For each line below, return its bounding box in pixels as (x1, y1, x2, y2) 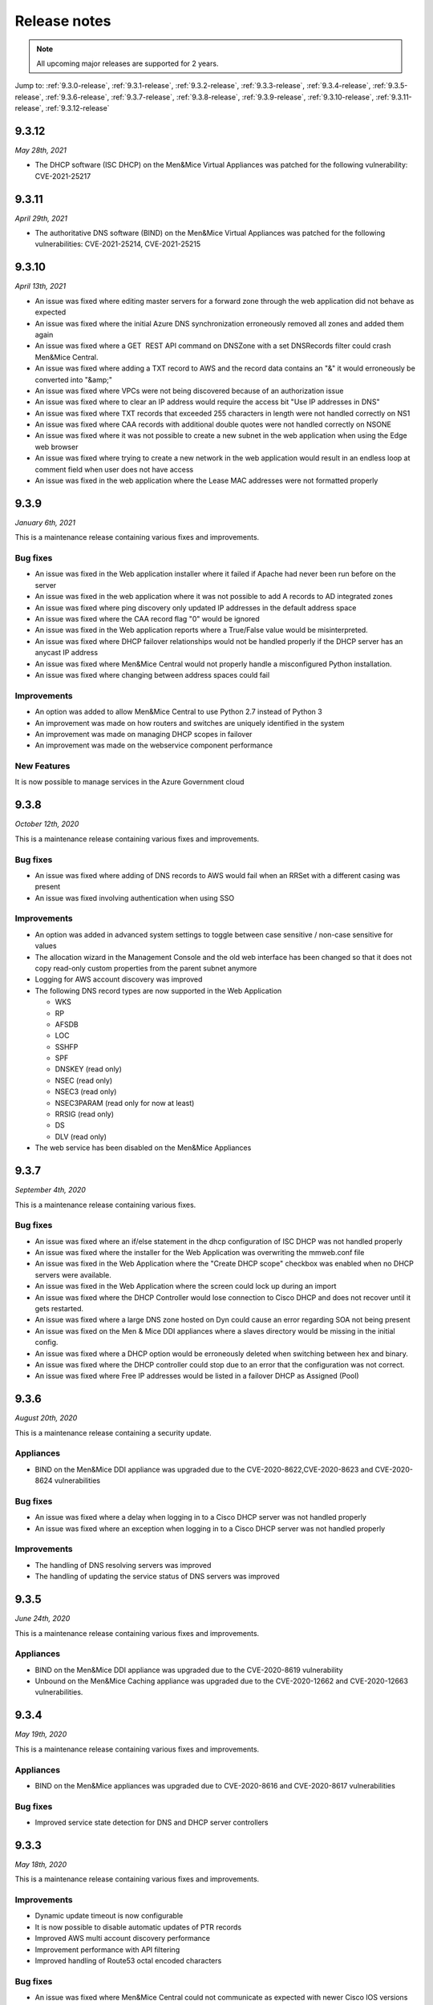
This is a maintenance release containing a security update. (14, 1428, 212, 1437)
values (34, 941, 57, 950)
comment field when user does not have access (34, 464, 194, 474)
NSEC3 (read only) (55, 1087, 117, 1096)
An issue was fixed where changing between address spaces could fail (34, 670, 270, 679)
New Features (14, 760, 71, 772)
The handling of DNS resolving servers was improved (34, 1560, 212, 1570)
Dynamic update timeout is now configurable (34, 1911, 184, 1921)
